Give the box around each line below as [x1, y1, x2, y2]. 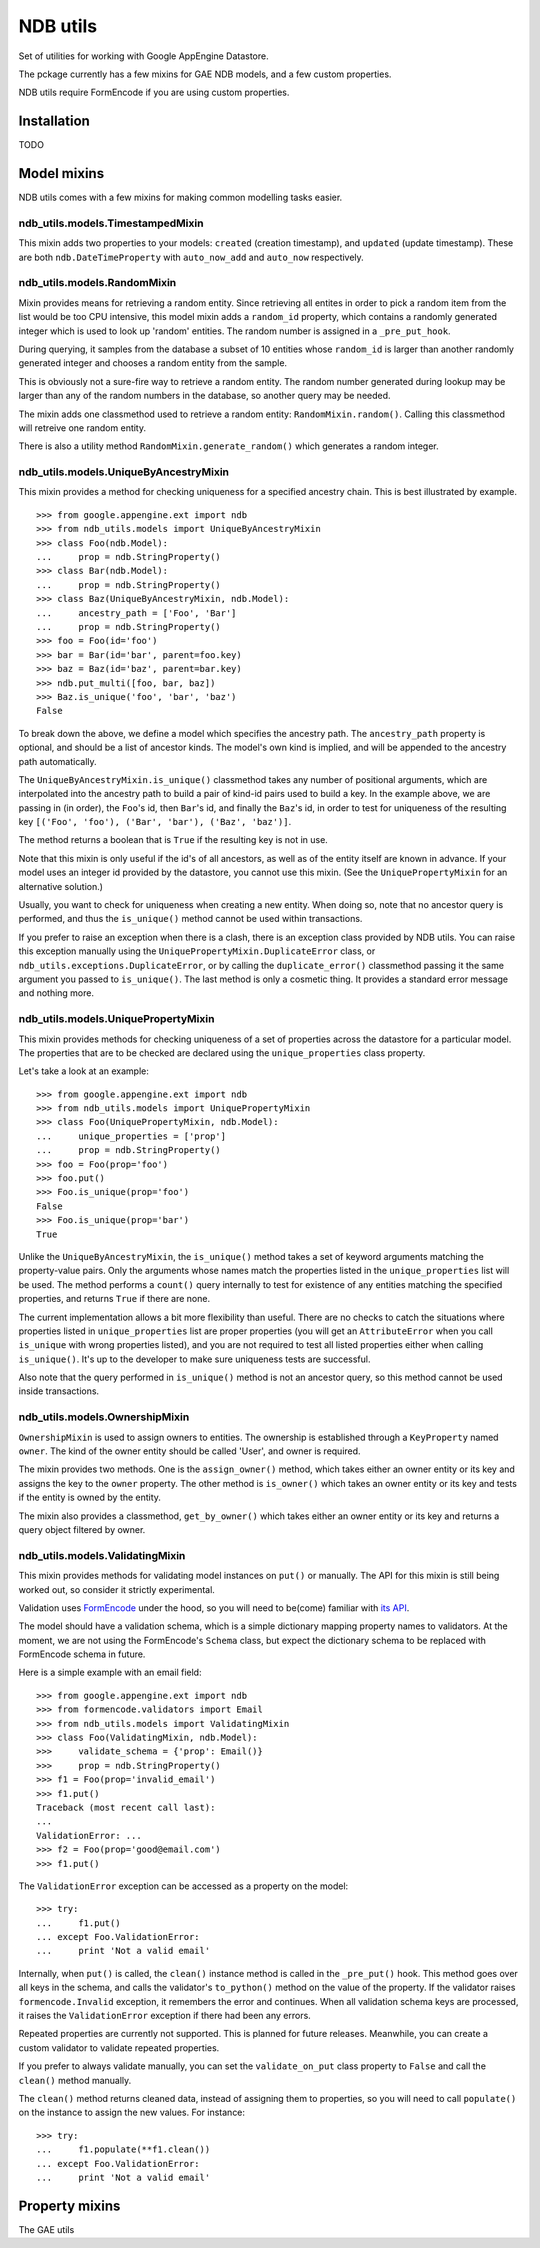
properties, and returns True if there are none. [18, 1293, 210, 1305]
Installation [18, 113, 90, 130]
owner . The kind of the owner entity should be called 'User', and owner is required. [18, 1445, 361, 1457]
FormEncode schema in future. [18, 1648, 146, 1660]
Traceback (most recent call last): [36, 1801, 216, 1813]
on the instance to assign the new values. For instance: [18, 2106, 245, 2119]
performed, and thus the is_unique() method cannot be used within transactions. [18, 913, 363, 925]
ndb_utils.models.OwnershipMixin [18, 1410, 190, 1424]
